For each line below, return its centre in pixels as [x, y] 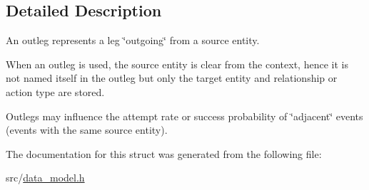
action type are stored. [55, 91]
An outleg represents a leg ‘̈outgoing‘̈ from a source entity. [133, 40]
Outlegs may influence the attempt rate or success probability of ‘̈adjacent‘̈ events [184, 116]
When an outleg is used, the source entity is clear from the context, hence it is [177, 64]
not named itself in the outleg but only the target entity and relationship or [172, 78]
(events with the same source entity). [87, 130]
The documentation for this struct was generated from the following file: [164, 153]
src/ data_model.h [45, 178]
